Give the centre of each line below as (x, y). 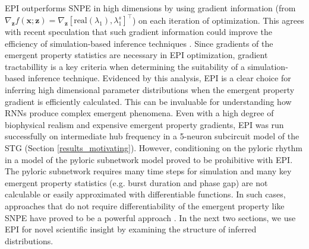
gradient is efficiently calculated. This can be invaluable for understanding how (148, 101)
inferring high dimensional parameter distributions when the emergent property (150, 90)
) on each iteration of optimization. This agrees (218, 20)
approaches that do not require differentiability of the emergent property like (145, 206)
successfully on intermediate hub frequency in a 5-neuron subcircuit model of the (152, 136)
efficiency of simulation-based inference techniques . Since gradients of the (139, 43)
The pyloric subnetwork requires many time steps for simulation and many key (148, 171)
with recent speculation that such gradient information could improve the (138, 32)
